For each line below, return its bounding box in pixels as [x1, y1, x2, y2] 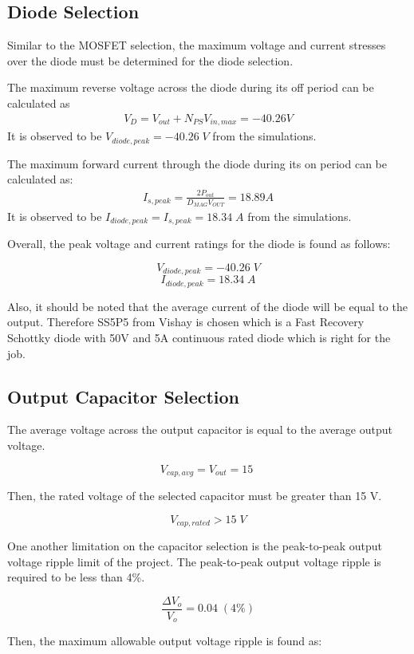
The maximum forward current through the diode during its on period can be [7, 155, 388, 171]
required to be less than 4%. [7, 569, 145, 585]
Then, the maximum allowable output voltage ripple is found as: [7, 632, 322, 649]
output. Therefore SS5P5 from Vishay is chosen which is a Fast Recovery [7, 313, 365, 330]
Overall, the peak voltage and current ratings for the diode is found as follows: [7, 235, 391, 252]
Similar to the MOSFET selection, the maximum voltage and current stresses [7, 37, 386, 53]
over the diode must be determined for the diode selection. [7, 52, 294, 69]
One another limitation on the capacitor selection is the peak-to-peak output [7, 538, 383, 554]
